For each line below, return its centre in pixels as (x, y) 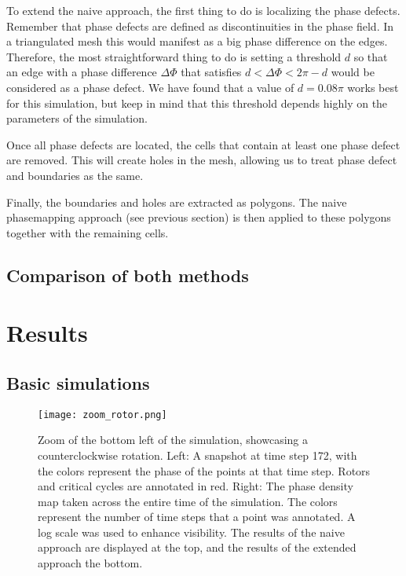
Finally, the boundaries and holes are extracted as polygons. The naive (177, 202)
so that (371, 56)
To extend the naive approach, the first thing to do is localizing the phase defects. (203, 10)
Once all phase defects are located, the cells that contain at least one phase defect (203, 144)
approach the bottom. (90, 563)
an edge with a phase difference (82, 72)
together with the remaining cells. (88, 232)
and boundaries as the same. (75, 175)
